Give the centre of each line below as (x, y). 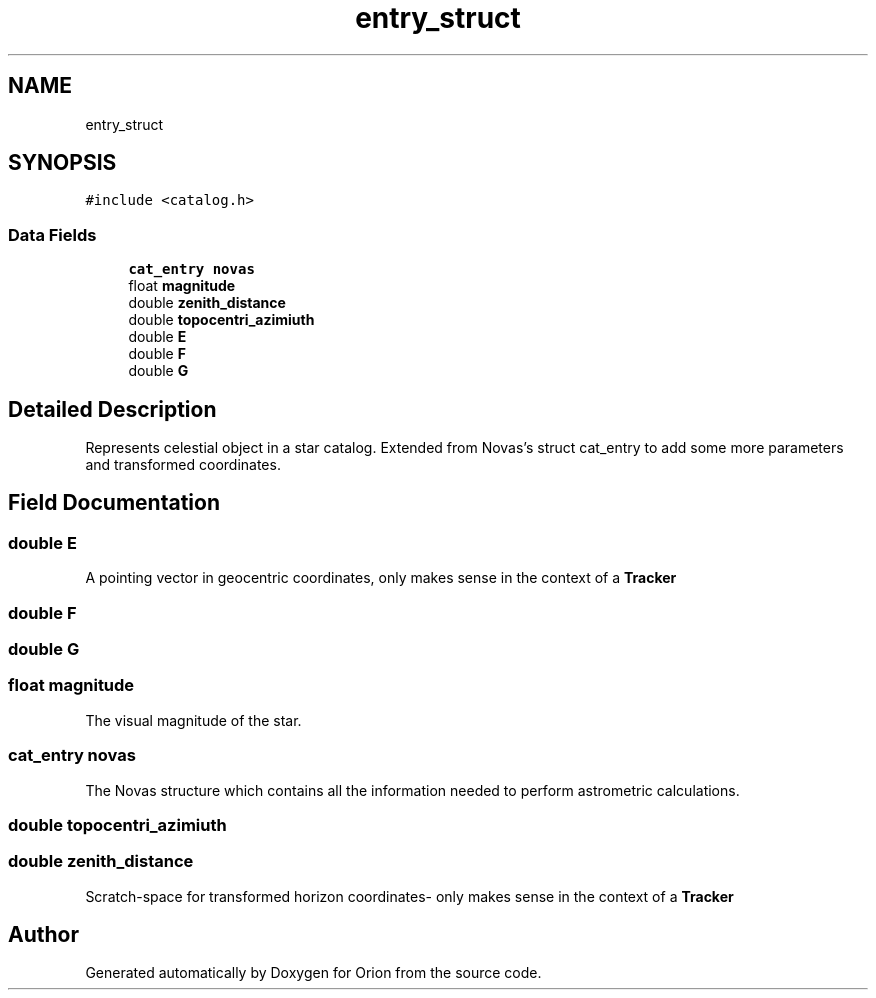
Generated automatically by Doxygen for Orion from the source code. (313, 973)
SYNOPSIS (62, 163)
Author (43, 935)
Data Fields (52, 234)
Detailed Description (112, 409)
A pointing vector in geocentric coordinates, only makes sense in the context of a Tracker (381, 578)
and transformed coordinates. (183, 465)
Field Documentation (114, 503)
